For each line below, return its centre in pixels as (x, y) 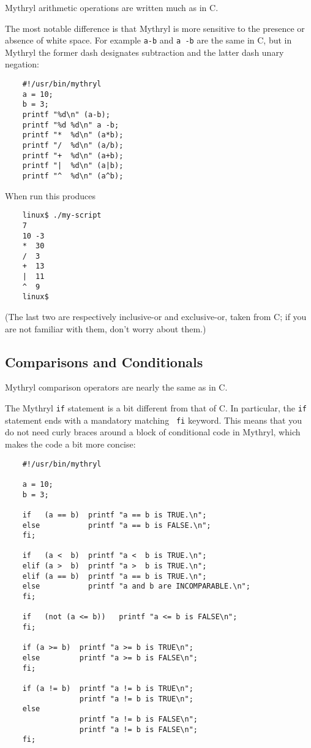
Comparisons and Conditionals (104, 361)
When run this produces (51, 195)
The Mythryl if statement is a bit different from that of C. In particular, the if (156, 408)
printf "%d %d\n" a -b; (71, 125)
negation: (22, 64)
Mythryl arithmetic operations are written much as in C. (112, 7)
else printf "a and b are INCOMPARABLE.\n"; (136, 586)
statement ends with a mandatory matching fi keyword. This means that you (154, 420)
